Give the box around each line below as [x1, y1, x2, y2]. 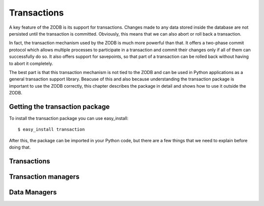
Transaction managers [9, 172, 80, 181]
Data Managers [9, 188, 57, 196]
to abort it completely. [9, 60, 53, 66]
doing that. [9, 144, 31, 150]
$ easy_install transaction [18, 127, 85, 132]
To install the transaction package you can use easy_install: [9, 115, 129, 121]
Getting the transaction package [9, 102, 110, 111]
